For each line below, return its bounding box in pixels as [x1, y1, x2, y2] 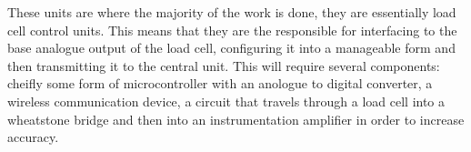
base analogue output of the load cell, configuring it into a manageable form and [7, 38, 456, 57]
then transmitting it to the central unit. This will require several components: [7, 56, 440, 75]
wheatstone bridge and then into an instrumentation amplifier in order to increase [7, 109, 465, 128]
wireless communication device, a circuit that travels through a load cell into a [7, 91, 446, 110]
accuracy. [7, 127, 59, 147]
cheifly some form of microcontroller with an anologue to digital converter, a [7, 74, 433, 93]
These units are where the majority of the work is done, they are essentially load [7, 3, 456, 21]
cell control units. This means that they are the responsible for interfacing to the [7, 20, 457, 39]
